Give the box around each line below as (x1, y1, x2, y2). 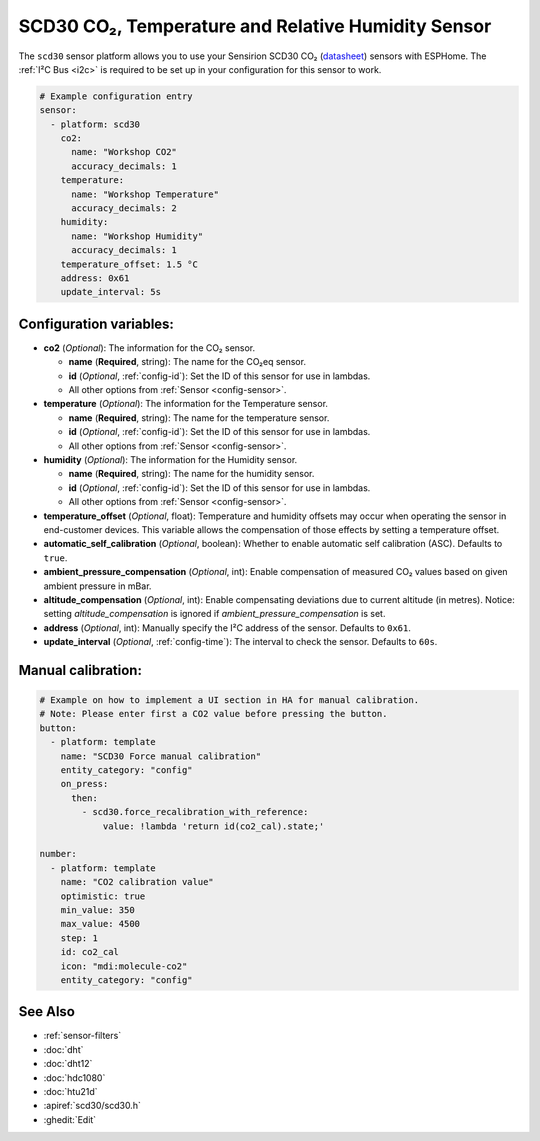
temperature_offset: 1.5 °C (60, 258, 199, 270)
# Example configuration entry (39, 90, 194, 102)
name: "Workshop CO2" (71, 146, 177, 158)
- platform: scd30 (50, 118, 140, 130)
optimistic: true (60, 890, 146, 902)
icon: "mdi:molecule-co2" (60, 960, 188, 972)
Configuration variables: (18, 315, 175, 332)
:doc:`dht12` (43, 1058, 93, 1070)
